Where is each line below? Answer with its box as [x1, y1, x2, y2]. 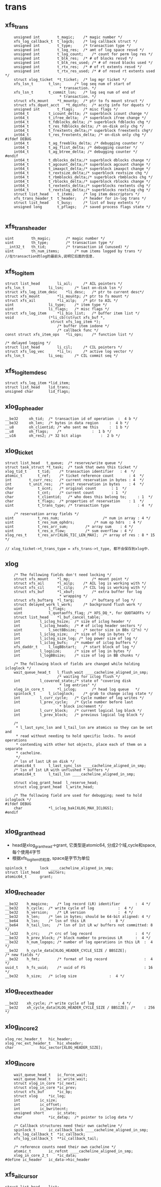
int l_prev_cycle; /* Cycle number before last [14, 700, 133, 705]
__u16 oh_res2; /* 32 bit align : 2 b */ [5, 433, 120, 438]
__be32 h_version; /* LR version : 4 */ [5, 910, 133, 915]
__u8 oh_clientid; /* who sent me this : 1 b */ [5, 425, 129, 430]
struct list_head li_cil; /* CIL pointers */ [5, 345, 123, 350]
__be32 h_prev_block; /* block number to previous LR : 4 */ [5, 935, 151, 940]
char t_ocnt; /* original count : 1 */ [5, 486, 127, 491]
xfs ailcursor [5, 1170, 38, 1180]
